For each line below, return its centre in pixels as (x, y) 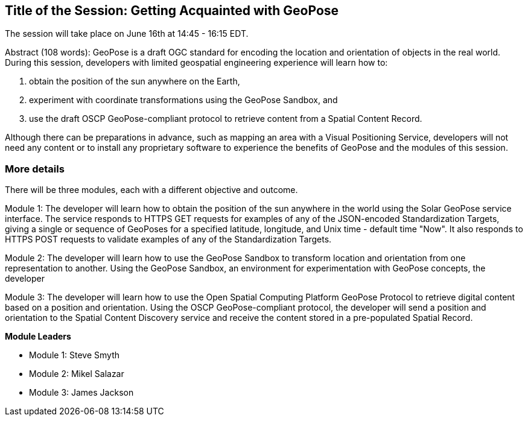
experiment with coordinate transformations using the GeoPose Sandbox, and (183, 100)
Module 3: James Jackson (81, 393)
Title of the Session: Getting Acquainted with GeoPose (172, 11)
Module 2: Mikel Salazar (77, 374)
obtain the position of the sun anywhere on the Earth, (135, 81)
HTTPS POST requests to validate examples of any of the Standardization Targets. (168, 239)
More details (35, 169)
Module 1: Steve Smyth (75, 355)
